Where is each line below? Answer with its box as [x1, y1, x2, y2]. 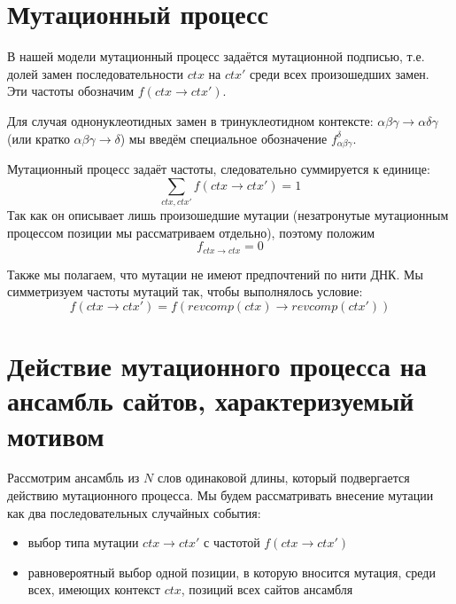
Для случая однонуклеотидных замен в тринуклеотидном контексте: [7, 111, 374, 129]
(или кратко [7, 129, 70, 147]
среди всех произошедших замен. [250, 64, 429, 82]
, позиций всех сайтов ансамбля [181, 580, 353, 599]
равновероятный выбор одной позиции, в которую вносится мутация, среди [27, 562, 436, 581]
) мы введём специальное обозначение [120, 129, 328, 147]
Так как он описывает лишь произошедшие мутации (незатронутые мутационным [7, 206, 449, 224]
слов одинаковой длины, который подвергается [157, 468, 410, 487]
